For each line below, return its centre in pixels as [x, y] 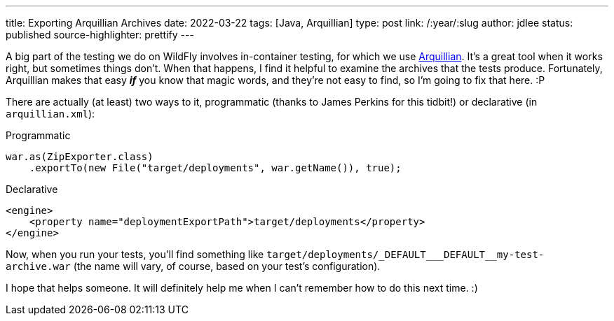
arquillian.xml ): [50, 114]
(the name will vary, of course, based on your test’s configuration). [227, 266]
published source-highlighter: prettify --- [100, 35]
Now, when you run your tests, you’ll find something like [135, 254]
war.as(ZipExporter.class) [80, 157]
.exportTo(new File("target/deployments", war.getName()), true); [215, 168]
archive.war [38, 266]
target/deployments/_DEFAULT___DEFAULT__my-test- [405, 255]
